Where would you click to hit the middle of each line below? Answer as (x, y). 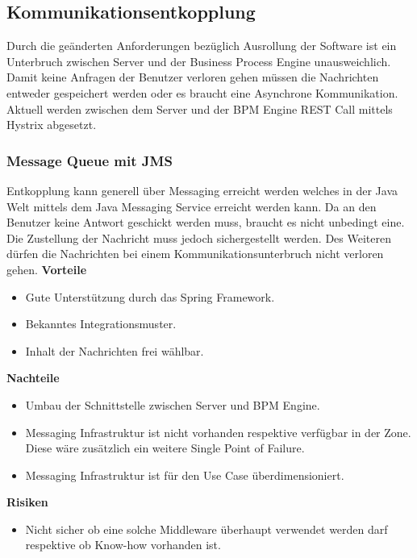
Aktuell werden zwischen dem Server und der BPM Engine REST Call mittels (200, 108)
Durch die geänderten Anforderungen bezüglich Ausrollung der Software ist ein (202, 46)
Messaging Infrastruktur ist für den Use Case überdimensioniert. (185, 475)
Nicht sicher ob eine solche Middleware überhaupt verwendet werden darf (206, 529)
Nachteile (33, 378)
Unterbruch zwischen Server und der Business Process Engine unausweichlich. (199, 61)
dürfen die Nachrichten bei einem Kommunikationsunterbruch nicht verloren (195, 254)
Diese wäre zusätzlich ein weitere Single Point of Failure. (165, 448)
